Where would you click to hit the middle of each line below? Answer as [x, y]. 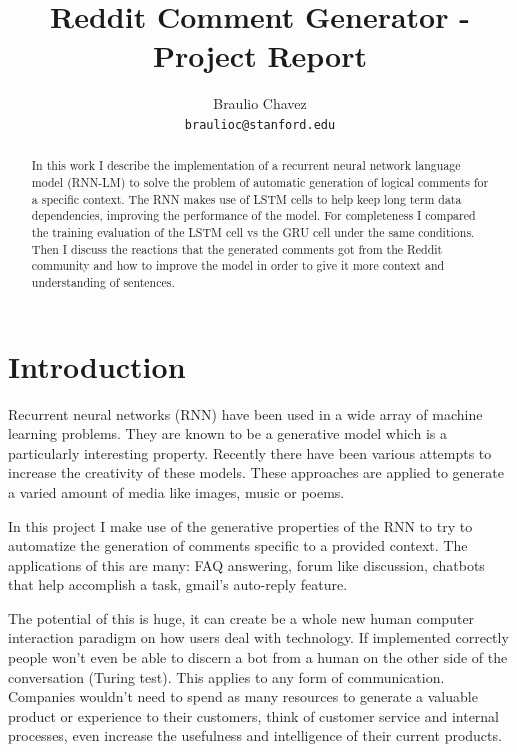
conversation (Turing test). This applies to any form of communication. [226, 676]
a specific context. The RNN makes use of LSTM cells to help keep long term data [246, 198]
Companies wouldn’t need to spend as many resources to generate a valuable [243, 696]
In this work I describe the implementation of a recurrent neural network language [246, 165]
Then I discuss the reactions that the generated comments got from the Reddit [237, 248]
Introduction [97, 365]
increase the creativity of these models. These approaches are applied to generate [256, 472]
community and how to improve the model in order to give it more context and [238, 265]
